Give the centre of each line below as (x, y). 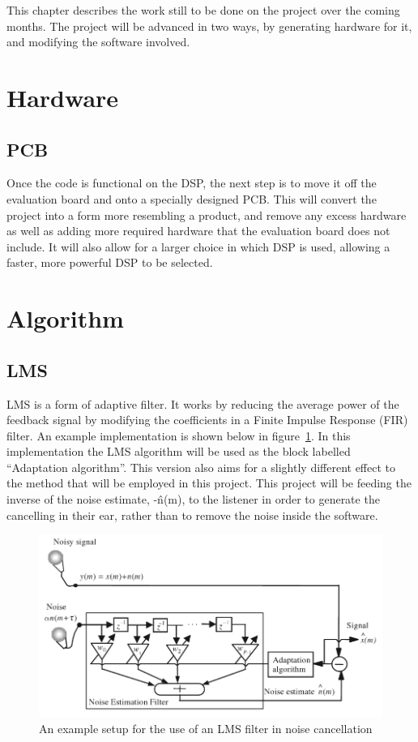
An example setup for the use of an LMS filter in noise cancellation (206, 728)
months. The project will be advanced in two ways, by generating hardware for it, (209, 26)
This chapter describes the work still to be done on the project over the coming (203, 10)
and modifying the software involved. (98, 42)
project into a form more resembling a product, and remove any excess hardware (207, 214)
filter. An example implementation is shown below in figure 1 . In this (179, 435)
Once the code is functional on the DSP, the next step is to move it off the (192, 183)
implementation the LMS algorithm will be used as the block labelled (179, 451)
